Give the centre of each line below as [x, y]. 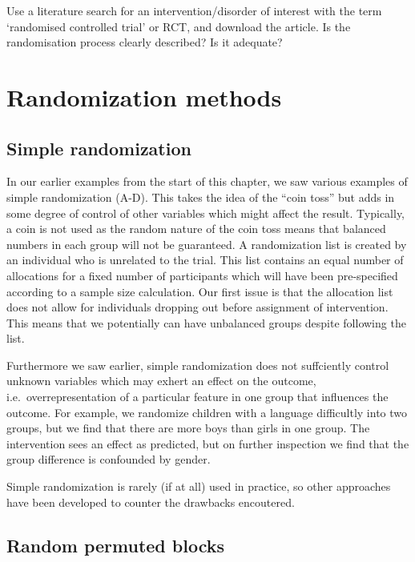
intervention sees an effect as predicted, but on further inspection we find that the [208, 443]
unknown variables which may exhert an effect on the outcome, [161, 381]
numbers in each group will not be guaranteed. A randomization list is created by [207, 244]
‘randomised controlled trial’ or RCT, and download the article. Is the [179, 26]
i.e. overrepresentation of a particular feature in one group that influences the [197, 397]
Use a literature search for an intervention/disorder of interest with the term [194, 10]
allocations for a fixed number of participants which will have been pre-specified [202, 275]
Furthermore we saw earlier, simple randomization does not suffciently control [198, 365]
